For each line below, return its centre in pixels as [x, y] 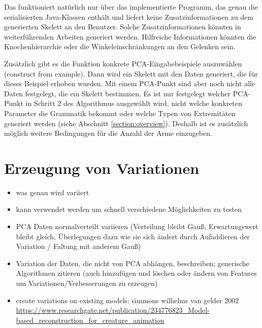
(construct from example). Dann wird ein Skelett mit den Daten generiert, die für [131, 73]
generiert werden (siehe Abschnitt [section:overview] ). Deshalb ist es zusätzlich [126, 123]
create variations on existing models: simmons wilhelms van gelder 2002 [127, 300]
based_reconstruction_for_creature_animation [90, 320]
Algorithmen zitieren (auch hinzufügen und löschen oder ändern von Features [136, 273]
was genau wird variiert [53, 192]
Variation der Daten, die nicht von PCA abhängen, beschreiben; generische [133, 263]
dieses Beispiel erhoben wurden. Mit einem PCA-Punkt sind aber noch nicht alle [130, 83]
